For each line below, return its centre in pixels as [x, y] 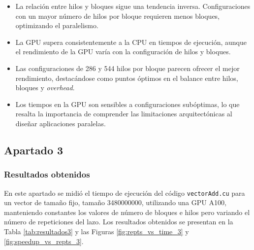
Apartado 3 [34, 150]
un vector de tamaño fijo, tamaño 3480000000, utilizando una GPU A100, [115, 202]
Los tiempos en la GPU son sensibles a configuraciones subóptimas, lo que [127, 104]
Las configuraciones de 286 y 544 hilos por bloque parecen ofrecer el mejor [127, 68]
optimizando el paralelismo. [57, 25]
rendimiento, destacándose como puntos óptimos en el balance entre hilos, [127, 78]
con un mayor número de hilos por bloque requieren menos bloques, [118, 16]
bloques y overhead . [45, 88]
